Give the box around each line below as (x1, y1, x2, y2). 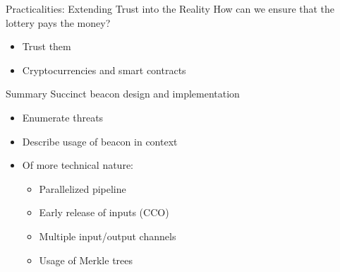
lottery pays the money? (6, 15, 111, 30)
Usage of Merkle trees (39, 252, 133, 267)
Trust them (22, 39, 71, 54)
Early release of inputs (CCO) (39, 205, 169, 220)
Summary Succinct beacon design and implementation (6, 86, 240, 101)
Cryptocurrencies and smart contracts (22, 62, 186, 77)
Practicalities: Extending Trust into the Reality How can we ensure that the (6, 1, 335, 16)
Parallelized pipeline (39, 181, 126, 196)
